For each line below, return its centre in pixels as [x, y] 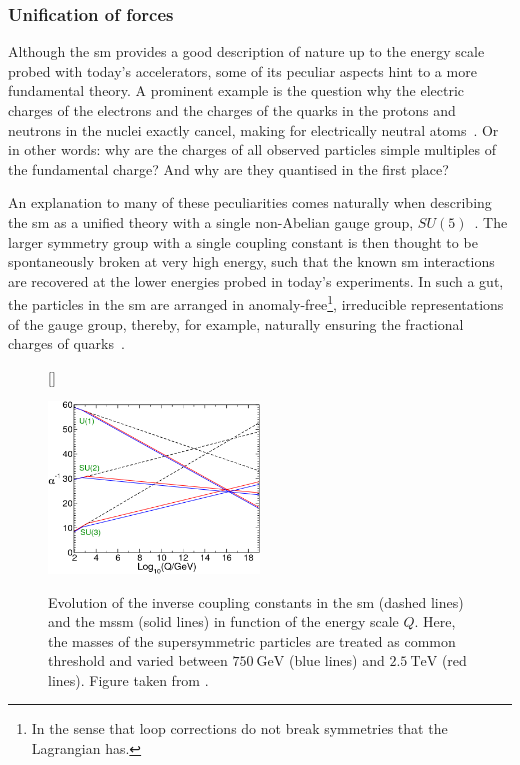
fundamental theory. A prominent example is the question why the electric [236, 90]
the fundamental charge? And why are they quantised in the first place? [228, 168]
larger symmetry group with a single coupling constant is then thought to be [243, 241]
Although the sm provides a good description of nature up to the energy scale [246, 51]
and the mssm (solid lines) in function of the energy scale [223, 621]
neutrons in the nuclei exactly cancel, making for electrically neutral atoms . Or [253, 129]
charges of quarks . [66, 343]
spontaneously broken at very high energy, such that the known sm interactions [251, 261]
